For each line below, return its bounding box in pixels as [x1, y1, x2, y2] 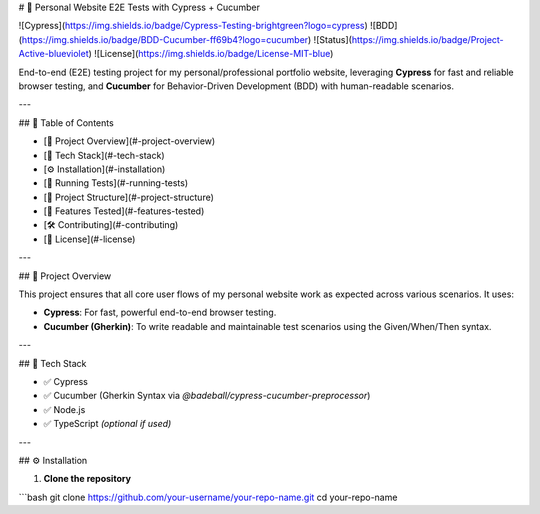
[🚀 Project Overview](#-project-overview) [43, 135, 216, 147]
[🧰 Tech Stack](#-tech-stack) [43, 149, 165, 161]
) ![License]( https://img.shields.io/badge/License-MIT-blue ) [88, 48, 334, 60]
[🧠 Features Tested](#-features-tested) [43, 205, 205, 217]
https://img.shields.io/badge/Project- [351, 33, 504, 45]
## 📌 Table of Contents [18, 116, 114, 129]
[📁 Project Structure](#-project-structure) [43, 191, 215, 203]
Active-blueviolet [18, 48, 89, 60]
